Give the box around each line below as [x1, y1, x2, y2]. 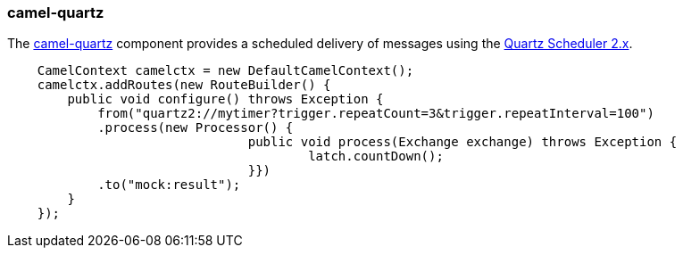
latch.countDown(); [308, 149, 444, 164]
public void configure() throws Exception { [67, 92, 384, 107]
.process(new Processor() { [97, 120, 294, 136]
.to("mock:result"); [97, 177, 241, 193]
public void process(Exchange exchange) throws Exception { [247, 135, 678, 150]
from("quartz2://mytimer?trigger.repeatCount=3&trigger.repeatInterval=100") [97, 106, 654, 121]
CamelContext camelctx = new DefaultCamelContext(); [37, 63, 414, 78]
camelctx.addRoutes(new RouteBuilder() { [37, 78, 331, 93]
